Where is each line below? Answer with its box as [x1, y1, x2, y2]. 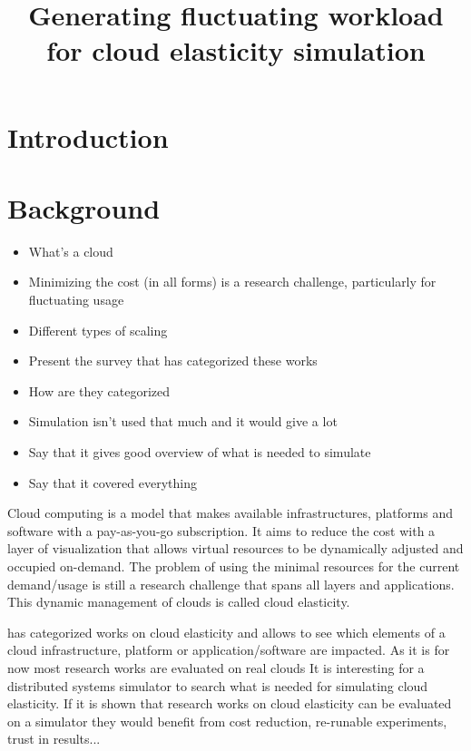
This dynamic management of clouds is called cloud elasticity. [7, 592, 350, 611]
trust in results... [7, 729, 101, 748]
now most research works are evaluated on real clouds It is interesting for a [7, 658, 425, 677]
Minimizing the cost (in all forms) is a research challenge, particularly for [28, 272, 437, 291]
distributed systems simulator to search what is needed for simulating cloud [7, 676, 428, 695]
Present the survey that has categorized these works [28, 351, 318, 370]
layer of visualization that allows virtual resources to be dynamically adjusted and [7, 539, 464, 558]
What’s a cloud [28, 241, 113, 260]
